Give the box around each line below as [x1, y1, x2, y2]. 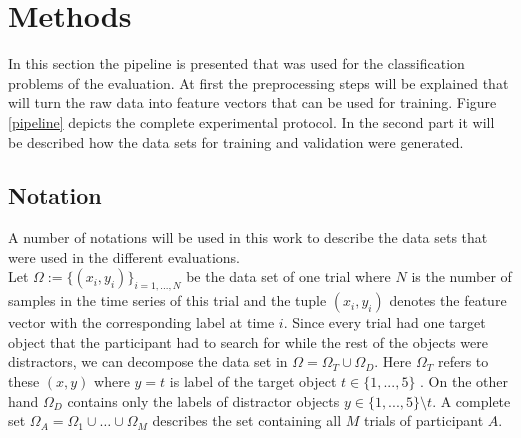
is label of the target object [169, 371, 337, 392]
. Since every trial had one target [283, 312, 486, 333]
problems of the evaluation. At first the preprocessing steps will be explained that [8, 72, 509, 93]
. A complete [432, 390, 511, 411]
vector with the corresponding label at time [8, 312, 275, 333]
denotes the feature [389, 290, 507, 311]
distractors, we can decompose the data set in [8, 351, 288, 372]
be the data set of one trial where [186, 266, 391, 287]
